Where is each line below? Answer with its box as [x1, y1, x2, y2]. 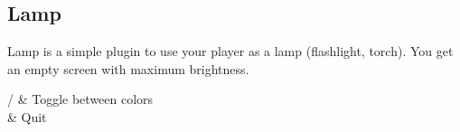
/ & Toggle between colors [7, 90, 154, 108]
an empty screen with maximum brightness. [7, 59, 249, 78]
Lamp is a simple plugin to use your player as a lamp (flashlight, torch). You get [7, 42, 454, 61]
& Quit [7, 107, 47, 126]
